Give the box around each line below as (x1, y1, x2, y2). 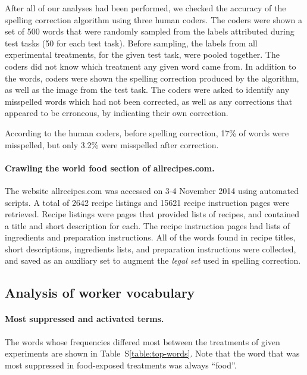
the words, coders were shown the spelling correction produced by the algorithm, (5, 71, 299, 84)
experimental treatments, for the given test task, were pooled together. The (5, 48, 280, 61)
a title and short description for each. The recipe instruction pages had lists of (5, 219, 290, 232)
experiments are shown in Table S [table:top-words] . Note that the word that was (5, 347, 300, 360)
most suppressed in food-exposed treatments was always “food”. (5, 358, 237, 371)
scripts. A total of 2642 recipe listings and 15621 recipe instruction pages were (5, 196, 290, 208)
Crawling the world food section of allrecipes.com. (5, 161, 215, 174)
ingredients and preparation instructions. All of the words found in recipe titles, (5, 231, 296, 243)
